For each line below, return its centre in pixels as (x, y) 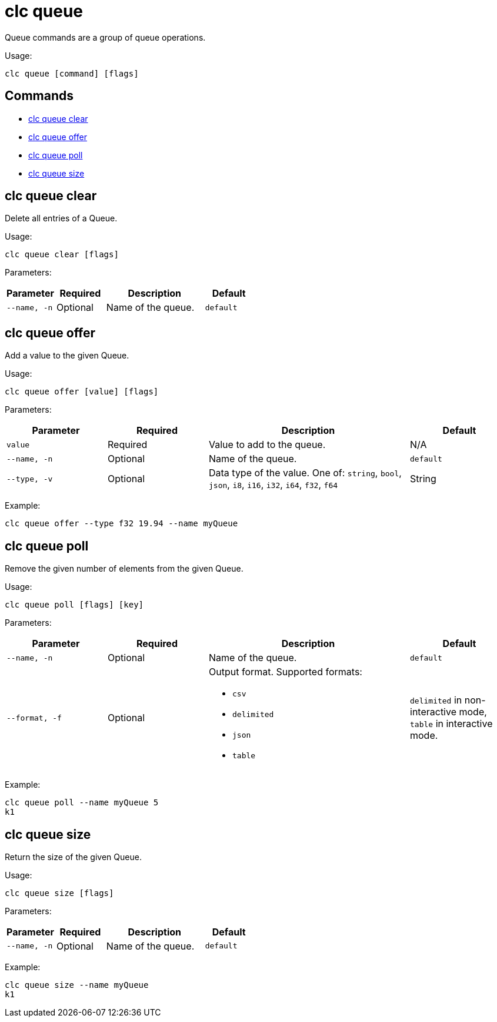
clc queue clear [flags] (62, 255)
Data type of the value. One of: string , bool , (305, 473)
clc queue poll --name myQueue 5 (82, 803)
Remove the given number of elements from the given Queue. (124, 569)
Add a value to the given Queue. (67, 356)
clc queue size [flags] (59, 893)
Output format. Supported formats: (286, 672)
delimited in (436, 700)
